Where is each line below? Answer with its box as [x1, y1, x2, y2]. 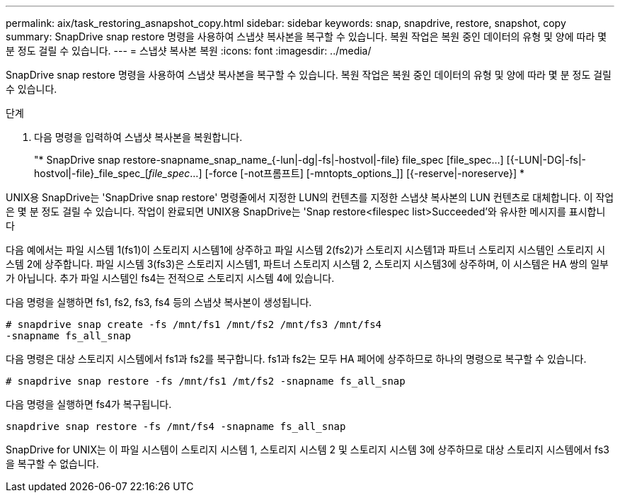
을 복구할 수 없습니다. [6, 458, 99, 470]
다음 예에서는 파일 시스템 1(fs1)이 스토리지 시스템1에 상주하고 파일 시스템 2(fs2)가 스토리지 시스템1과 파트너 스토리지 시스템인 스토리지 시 [6, 244, 606, 256]
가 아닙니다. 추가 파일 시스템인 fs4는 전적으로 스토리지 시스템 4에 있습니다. [6, 272, 335, 284]
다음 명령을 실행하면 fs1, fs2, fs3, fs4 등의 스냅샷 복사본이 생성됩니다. [6, 296, 312, 308]
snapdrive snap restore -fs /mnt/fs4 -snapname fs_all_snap [6, 421, 346, 432]
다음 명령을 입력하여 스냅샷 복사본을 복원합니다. [34, 131, 243, 143]
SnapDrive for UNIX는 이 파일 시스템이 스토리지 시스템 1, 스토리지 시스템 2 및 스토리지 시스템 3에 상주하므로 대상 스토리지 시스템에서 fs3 [6, 443, 609, 455]
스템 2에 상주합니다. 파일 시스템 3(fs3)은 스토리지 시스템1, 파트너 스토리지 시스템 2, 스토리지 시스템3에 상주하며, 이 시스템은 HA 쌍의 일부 [6, 258, 609, 270]
